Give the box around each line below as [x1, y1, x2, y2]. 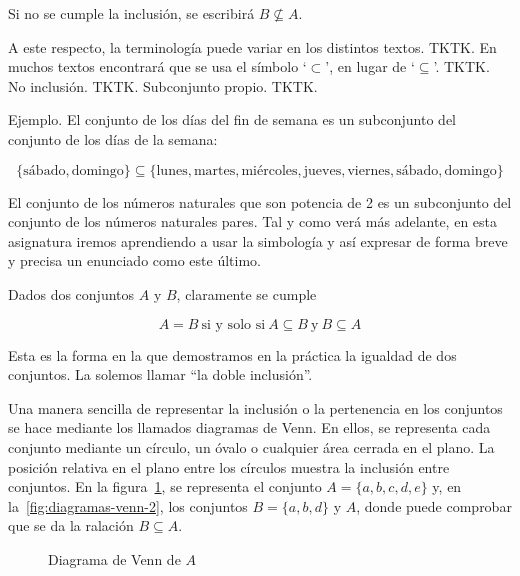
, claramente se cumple [176, 283, 317, 304]
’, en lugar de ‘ [325, 56, 415, 77]
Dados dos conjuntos [8, 283, 135, 304]
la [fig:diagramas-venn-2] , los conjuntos [8, 495, 248, 516]
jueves [303, 163, 342, 178]
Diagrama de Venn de [48, 548, 181, 569]
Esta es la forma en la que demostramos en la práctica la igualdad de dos [8, 344, 457, 365]
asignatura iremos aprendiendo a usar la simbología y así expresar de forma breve [8, 230, 508, 251]
